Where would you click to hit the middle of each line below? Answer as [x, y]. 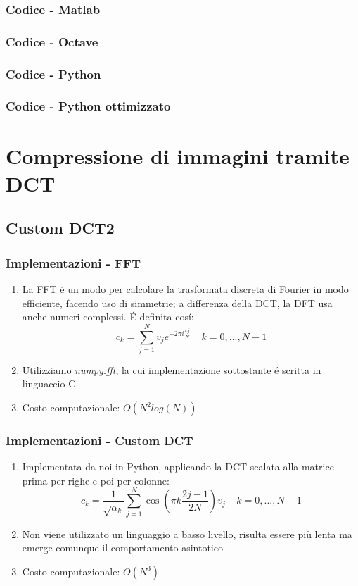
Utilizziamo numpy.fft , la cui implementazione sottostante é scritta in [172, 369]
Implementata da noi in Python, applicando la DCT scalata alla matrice [178, 467]
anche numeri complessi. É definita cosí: [108, 317]
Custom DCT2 [60, 228]
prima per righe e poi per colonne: [96, 480]
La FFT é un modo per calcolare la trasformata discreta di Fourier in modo [185, 288]
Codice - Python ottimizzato [88, 106]
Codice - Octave [52, 41]
